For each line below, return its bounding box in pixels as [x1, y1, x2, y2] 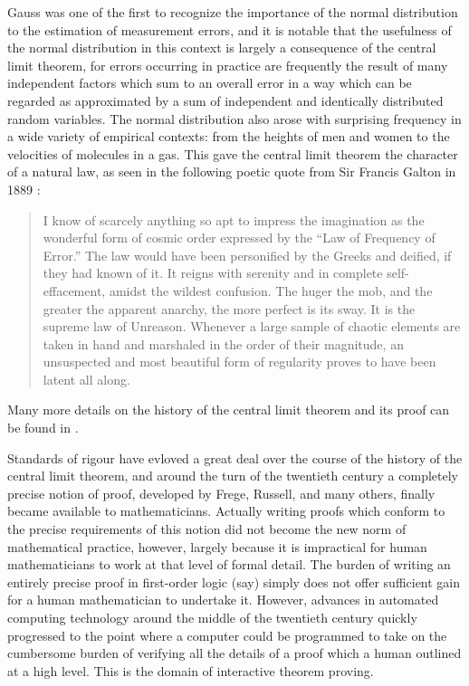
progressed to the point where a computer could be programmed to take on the [7, 625, 447, 644]
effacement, [43, 281, 106, 300]
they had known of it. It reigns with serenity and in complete [43, 263, 383, 282]
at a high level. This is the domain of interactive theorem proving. [7, 661, 374, 680]
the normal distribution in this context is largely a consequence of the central [7, 38, 436, 57]
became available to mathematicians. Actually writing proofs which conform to [7, 501, 445, 520]
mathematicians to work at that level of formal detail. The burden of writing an [7, 555, 451, 574]
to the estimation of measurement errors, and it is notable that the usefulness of [7, 20, 452, 39]
